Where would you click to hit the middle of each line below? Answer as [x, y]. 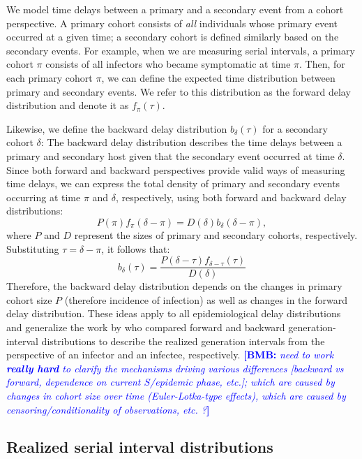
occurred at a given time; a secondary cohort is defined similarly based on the [173, 37]
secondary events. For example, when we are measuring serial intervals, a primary [181, 50]
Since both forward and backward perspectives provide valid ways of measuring [176, 169]
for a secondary [295, 128]
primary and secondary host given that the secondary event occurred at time [171, 155]
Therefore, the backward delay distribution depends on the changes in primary [174, 286]
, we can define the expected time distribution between [218, 77]
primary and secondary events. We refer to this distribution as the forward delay [179, 91]
